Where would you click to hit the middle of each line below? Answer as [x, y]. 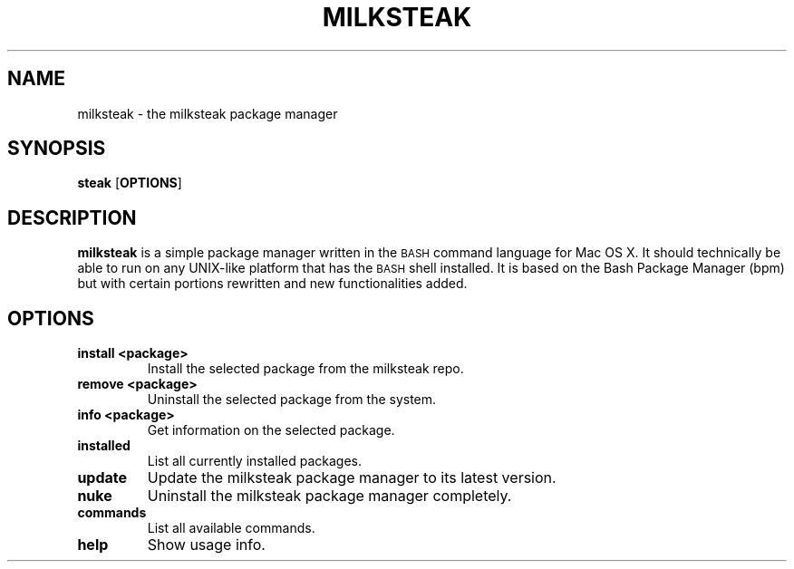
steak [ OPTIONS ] [130, 183]
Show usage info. [206, 545]
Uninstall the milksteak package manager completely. [329, 496]
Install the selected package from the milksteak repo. [305, 369]
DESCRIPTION [72, 217]
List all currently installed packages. [254, 461]
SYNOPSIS [57, 149]
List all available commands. [231, 528]
